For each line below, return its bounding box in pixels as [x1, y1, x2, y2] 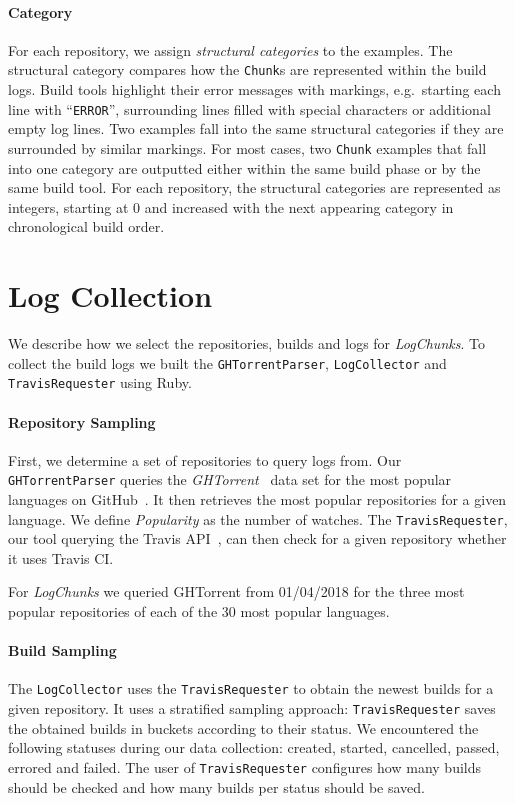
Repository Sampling [8, 411, 156, 432]
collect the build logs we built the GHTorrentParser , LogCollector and [8, 352, 447, 373]
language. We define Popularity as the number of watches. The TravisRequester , [8, 508, 508, 529]
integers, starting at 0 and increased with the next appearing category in [8, 196, 454, 217]
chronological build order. [8, 216, 165, 237]
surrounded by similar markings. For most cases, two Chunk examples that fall [8, 137, 487, 158]
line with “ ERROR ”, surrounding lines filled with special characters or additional [8, 98, 491, 119]
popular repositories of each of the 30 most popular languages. [8, 601, 390, 622]
